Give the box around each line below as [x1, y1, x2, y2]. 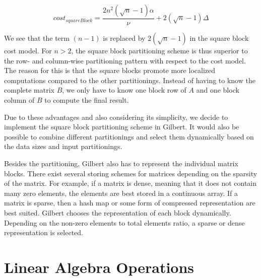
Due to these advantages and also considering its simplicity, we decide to [4, 111, 228, 122]
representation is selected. [4, 227, 84, 238]
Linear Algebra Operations [4, 256, 194, 277]
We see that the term [4, 33, 70, 43]
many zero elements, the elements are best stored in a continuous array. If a [4, 187, 238, 198]
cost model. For [4, 45, 52, 56]
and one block [196, 85, 239, 95]
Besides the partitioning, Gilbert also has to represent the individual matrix [4, 158, 238, 168]
